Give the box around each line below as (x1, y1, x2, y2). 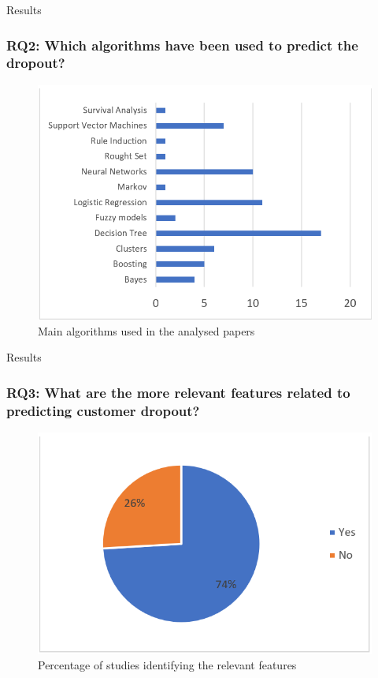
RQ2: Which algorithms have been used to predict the (6, 35, 358, 54)
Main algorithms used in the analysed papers (38, 322, 255, 339)
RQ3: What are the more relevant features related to (6, 382, 350, 402)
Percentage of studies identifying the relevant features (38, 657, 297, 673)
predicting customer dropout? (6, 400, 200, 420)
